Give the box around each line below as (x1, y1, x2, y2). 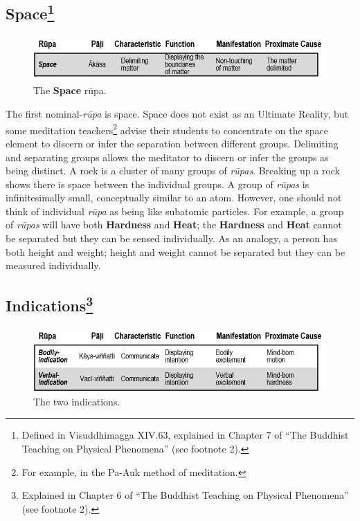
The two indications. (33, 394, 120, 408)
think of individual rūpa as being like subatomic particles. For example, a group (6, 203, 344, 218)
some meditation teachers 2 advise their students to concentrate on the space (6, 120, 329, 137)
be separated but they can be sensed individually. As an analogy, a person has (6, 231, 337, 246)
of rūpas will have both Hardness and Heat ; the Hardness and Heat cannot (6, 217, 342, 232)
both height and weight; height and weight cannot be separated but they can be (6, 244, 345, 259)
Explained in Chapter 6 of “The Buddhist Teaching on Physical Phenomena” (21, 488, 349, 502)
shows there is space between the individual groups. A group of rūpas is (6, 176, 309, 191)
